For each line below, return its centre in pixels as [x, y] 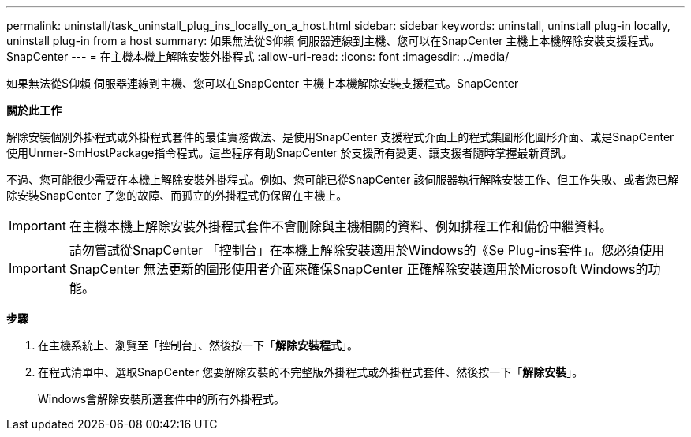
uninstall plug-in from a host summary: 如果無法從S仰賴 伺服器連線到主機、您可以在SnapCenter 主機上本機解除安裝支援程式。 [334, 41]
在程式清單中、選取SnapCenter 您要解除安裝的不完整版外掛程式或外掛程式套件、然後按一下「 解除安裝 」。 [311, 372]
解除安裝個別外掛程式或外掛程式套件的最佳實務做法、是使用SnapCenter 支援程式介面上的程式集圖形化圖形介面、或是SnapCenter [340, 137]
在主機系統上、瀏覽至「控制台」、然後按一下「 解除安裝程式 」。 [198, 345]
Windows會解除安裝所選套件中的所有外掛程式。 [162, 399]
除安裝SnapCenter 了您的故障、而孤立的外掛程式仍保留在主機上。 [177, 195]
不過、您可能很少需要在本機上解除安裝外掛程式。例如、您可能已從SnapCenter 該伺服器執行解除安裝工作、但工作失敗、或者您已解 [343, 179]
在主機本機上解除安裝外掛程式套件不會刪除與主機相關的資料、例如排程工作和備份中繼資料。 [340, 226]
